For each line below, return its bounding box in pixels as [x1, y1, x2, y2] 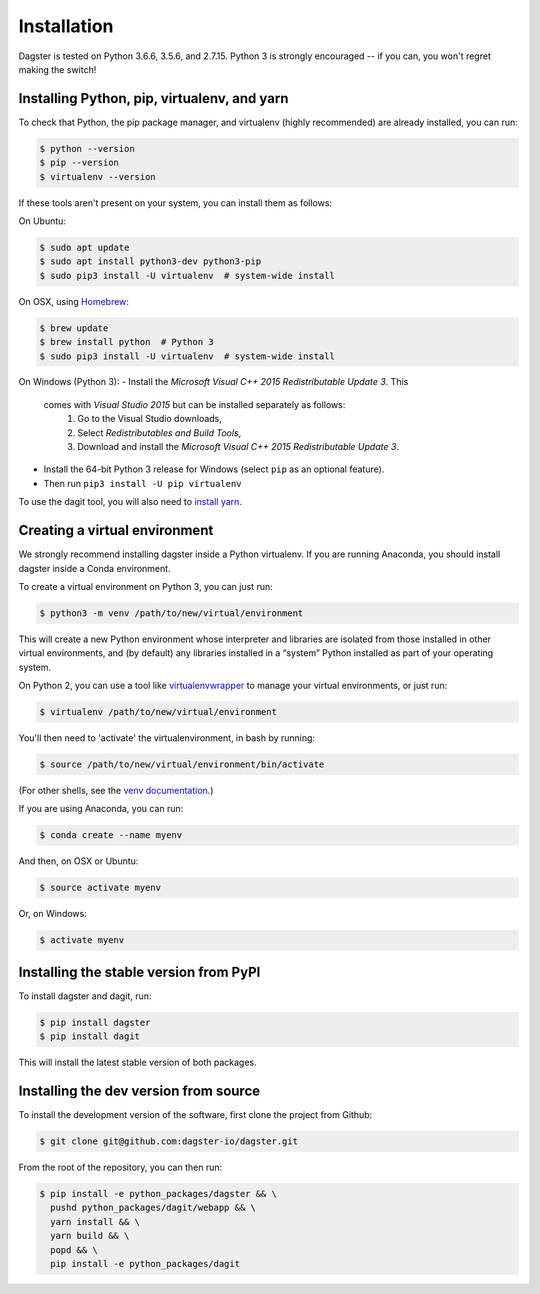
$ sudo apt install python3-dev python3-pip [39, 256, 262, 267]
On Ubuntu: [18, 215, 67, 227]
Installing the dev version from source [18, 1082, 261, 1099]
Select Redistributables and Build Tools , [77, 426, 242, 439]
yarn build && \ [50, 1230, 130, 1242]
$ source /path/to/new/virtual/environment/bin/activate [39, 759, 325, 770]
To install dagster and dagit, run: [18, 990, 152, 1002]
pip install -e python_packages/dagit [50, 1258, 240, 1269]
